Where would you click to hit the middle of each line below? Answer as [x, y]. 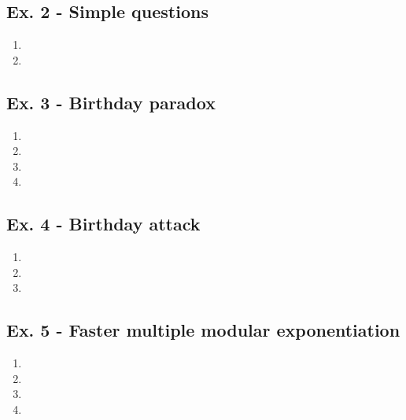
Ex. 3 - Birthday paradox [111, 102]
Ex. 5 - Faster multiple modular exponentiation [203, 330]
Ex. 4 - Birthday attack [103, 224]
